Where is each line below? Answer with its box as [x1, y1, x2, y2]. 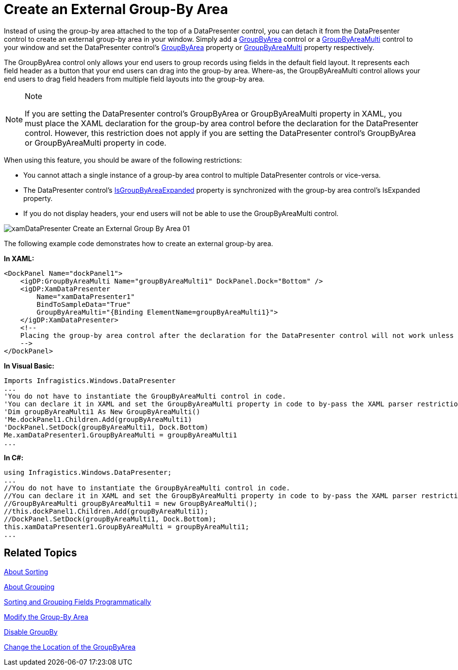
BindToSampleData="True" [36, 300, 131, 308]
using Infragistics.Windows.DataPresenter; [4, 468, 172, 476]
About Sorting [4, 567, 49, 576]
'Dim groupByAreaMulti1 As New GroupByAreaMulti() [4, 407, 200, 416]
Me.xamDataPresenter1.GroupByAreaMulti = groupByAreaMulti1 [4, 431, 237, 439]
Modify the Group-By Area [4, 612, 88, 621]
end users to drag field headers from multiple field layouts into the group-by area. [4, 74, 265, 83]
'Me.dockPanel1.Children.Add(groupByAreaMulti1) [4, 415, 192, 423]
